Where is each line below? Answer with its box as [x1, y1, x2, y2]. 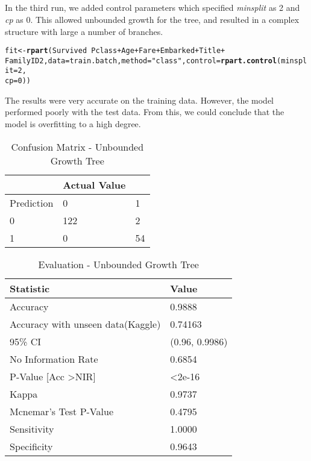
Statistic [10, 281, 50, 295]
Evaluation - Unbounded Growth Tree [38, 257, 199, 271]
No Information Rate [10, 351, 98, 366]
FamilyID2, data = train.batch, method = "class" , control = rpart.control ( [5, 56, 281, 65]
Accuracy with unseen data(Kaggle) [10, 316, 161, 331]
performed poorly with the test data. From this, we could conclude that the [5, 105, 284, 118]
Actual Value [63, 177, 126, 192]
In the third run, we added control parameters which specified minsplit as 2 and [5, 1, 300, 14]
